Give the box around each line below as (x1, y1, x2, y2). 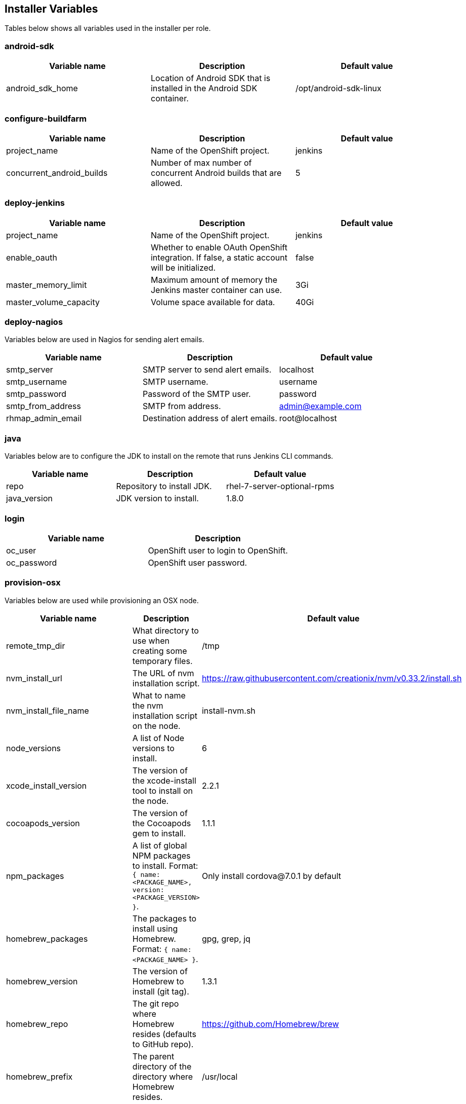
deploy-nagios (5, 317, 63, 327)
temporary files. (132, 655, 193, 666)
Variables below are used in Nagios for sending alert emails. (5, 335, 204, 344)
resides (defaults (132, 1028, 196, 1039)
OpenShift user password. (148, 557, 247, 568)
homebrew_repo (6, 1018, 68, 1029)
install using (132, 923, 178, 934)
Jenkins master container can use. (150, 284, 282, 295)
